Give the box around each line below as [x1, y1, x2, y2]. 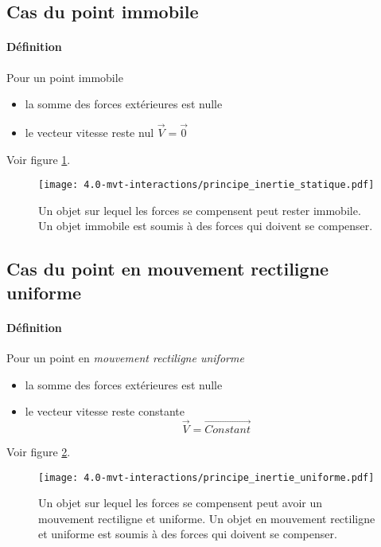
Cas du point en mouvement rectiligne [6, 256, 329, 281]
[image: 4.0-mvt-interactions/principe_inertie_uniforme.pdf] [38, 471, 375, 483]
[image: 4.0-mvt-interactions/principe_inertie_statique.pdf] [38, 179, 375, 191]
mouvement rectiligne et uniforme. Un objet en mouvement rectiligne [38, 510, 375, 526]
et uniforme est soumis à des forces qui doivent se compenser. [38, 526, 337, 542]
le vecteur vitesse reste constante [25, 403, 185, 420]
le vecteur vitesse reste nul [25, 123, 154, 140]
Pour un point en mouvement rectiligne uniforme [6, 349, 244, 365]
